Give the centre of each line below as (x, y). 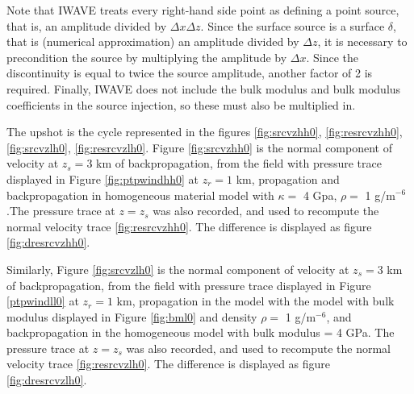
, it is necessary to (362, 41)
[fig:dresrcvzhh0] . (48, 242)
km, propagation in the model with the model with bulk (255, 301)
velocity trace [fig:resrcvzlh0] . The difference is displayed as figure (169, 364)
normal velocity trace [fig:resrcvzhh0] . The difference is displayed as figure (189, 226)
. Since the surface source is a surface (293, 25)
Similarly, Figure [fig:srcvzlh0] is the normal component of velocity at (178, 269)
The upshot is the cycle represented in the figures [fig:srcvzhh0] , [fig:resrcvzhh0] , (205, 132)
